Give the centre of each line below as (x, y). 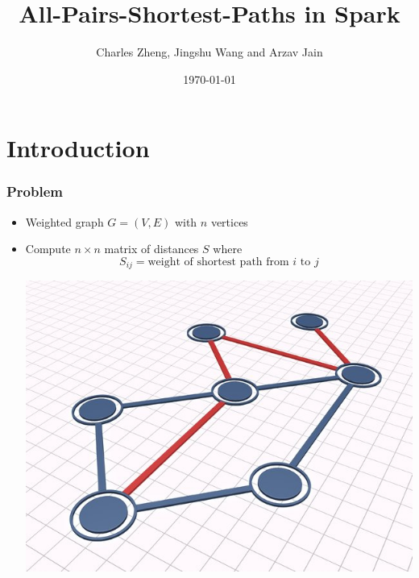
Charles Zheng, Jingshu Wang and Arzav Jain (209, 52)
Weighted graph (64, 221)
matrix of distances (151, 249)
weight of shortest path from (218, 262)
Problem (35, 191)
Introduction (78, 148)
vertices (229, 221)
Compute (48, 249)
